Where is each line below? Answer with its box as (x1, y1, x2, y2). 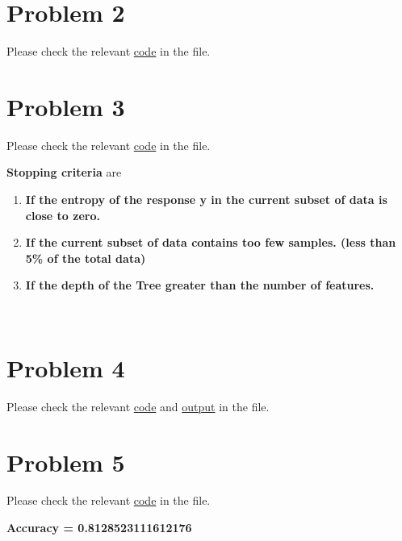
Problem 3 (6, 89, 125, 123)
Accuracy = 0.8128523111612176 (6, 519, 192, 536)
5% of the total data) (25, 249, 146, 266)
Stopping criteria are (6, 164, 122, 181)
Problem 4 (6, 351, 125, 384)
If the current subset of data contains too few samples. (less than (25, 234, 396, 251)
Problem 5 (6, 445, 125, 478)
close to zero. (25, 206, 100, 223)
